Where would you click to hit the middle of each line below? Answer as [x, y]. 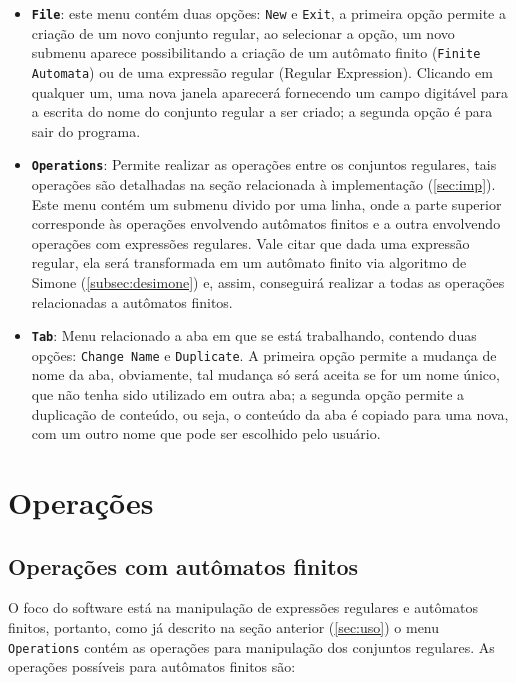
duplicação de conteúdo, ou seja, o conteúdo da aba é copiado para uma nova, [270, 413]
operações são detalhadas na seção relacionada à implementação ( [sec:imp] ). [263, 184]
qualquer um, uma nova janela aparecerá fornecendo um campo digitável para [270, 91]
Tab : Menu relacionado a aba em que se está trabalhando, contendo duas [254, 335]
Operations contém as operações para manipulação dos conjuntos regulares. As [251, 646]
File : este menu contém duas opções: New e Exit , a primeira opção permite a [268, 13]
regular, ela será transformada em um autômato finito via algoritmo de [249, 262]
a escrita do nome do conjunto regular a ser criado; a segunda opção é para [262, 111]
